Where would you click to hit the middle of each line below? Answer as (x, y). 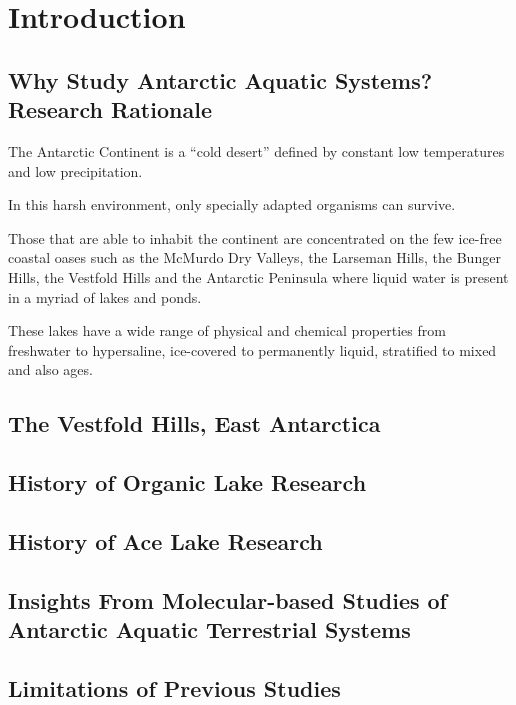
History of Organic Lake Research (187, 482)
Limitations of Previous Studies (174, 687)
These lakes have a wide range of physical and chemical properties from (227, 330)
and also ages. (50, 369)
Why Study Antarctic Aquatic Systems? (220, 79)
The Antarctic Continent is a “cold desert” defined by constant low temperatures (256, 150)
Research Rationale (110, 109)
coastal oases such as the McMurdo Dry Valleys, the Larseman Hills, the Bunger (254, 257)
